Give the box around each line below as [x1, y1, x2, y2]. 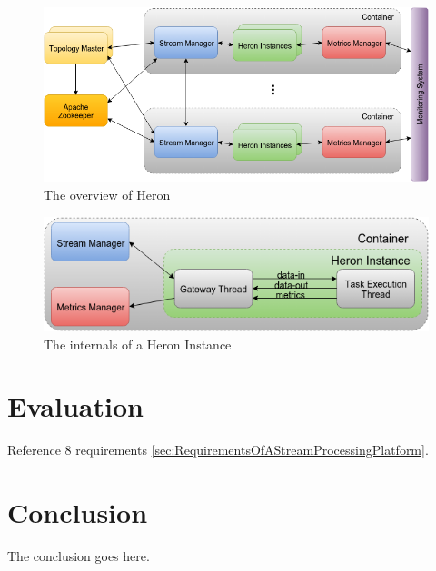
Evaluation [7, 388, 144, 425]
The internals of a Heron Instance [44, 334, 232, 353]
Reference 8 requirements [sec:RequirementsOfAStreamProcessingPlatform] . [7, 440, 429, 459]
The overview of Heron [44, 184, 171, 203]
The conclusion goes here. [7, 546, 150, 566]
